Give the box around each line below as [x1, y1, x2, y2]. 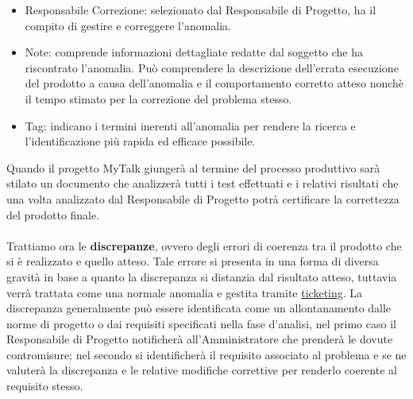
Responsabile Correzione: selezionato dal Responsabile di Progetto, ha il [25, 2, 376, 17]
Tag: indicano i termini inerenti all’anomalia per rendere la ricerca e [25, 117, 356, 134]
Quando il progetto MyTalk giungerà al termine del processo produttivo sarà [6, 159, 380, 176]
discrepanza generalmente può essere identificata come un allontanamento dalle [6, 300, 392, 316]
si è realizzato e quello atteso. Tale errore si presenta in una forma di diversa [6, 253, 379, 269]
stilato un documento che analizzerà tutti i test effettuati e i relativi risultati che [6, 175, 399, 192]
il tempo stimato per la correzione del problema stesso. [25, 90, 292, 107]
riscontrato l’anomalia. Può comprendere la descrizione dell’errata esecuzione [25, 59, 399, 76]
